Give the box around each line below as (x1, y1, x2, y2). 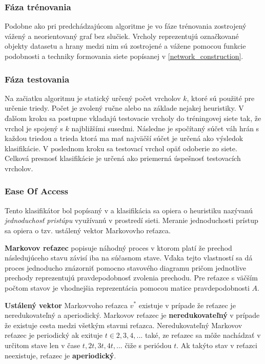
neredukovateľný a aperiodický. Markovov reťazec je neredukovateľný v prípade (5, 310, 260, 320)
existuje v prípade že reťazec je (138, 299, 236, 310)
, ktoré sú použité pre (187, 92, 255, 103)
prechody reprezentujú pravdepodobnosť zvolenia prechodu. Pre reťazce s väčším (5, 272, 258, 283)
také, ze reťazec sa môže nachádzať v (145, 330, 261, 340)
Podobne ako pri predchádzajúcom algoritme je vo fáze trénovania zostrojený (5, 21, 247, 31)
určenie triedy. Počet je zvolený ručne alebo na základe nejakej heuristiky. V (5, 103, 244, 113)
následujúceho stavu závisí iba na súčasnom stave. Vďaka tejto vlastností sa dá (5, 252, 253, 263)
